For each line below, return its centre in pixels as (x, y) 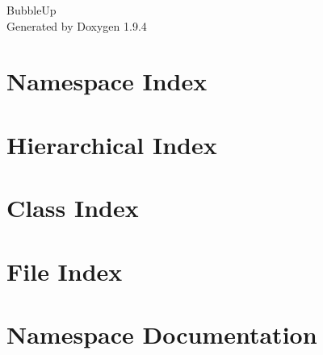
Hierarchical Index (112, 144)
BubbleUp (31, 10)
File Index (65, 271)
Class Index (73, 208)
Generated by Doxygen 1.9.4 (77, 25)
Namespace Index (107, 81)
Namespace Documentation (162, 334)
